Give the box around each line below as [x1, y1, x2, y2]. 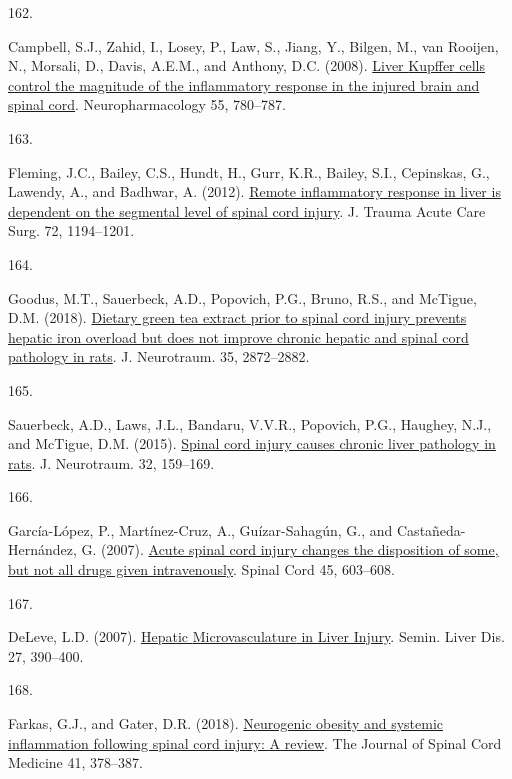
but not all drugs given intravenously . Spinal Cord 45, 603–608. [8, 559, 395, 580]
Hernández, [8, 539, 77, 560]
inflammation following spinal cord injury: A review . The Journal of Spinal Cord [8, 732, 502, 753]
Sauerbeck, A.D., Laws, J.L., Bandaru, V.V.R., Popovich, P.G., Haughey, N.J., [8, 413, 492, 434]
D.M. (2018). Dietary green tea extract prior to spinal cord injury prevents [8, 307, 467, 328]
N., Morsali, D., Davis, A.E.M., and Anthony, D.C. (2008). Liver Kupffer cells [8, 55, 486, 76]
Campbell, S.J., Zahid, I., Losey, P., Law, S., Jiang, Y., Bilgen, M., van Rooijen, [8, 35, 499, 56]
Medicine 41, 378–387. [8, 752, 143, 773]
